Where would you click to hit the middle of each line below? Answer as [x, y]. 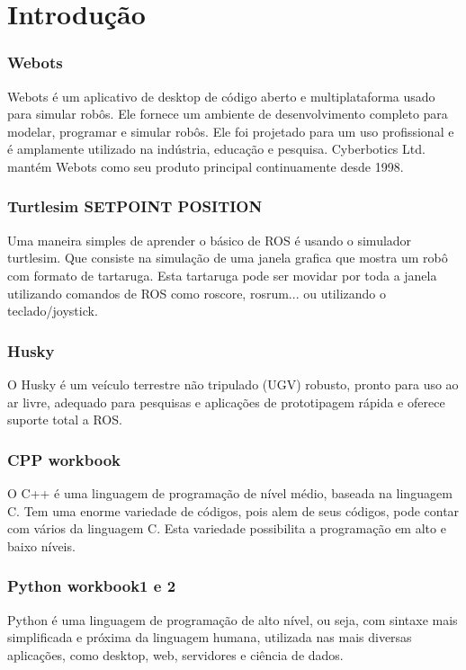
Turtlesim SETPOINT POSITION [135, 206]
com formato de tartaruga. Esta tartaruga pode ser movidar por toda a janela [222, 275]
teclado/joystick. [53, 311]
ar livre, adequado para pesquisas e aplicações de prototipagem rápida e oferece [226, 402]
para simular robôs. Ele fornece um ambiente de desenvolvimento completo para [228, 114]
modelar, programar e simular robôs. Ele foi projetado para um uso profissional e [231, 131]
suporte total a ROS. [65, 420]
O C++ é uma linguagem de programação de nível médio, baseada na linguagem [230, 492]
